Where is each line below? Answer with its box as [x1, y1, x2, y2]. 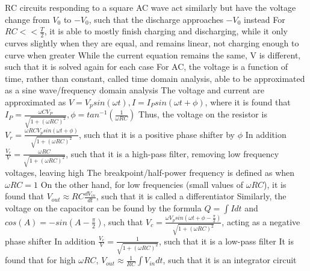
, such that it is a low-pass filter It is [158, 234, 294, 247]
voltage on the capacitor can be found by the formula [5, 202, 202, 214]
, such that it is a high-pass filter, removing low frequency [66, 147, 279, 160]
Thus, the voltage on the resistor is [138, 108, 267, 120]
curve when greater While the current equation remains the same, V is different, [5, 48, 301, 61]
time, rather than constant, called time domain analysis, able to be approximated [5, 72, 305, 84]
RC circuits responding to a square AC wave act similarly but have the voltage [5, 1, 296, 13]
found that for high [5, 254, 76, 266]
